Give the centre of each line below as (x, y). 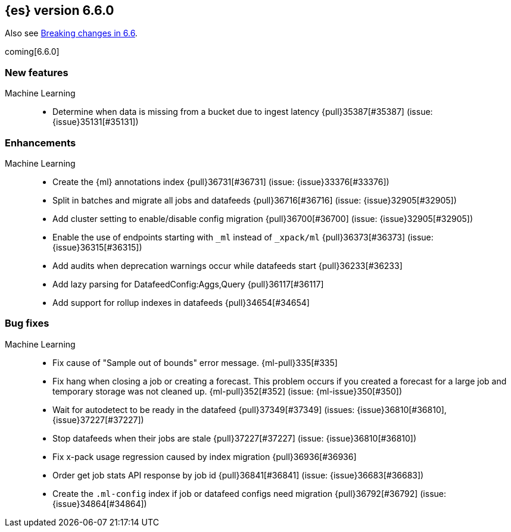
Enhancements (40, 143)
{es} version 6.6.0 (60, 10)
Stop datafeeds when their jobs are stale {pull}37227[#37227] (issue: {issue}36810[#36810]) (235, 438)
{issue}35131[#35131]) (96, 122)
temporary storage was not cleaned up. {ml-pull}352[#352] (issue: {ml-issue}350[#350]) (228, 391)
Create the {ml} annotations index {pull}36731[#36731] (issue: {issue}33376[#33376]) (221, 181)
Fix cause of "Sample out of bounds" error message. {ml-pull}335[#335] (195, 362)
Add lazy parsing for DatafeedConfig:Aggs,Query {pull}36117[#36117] (188, 284)
